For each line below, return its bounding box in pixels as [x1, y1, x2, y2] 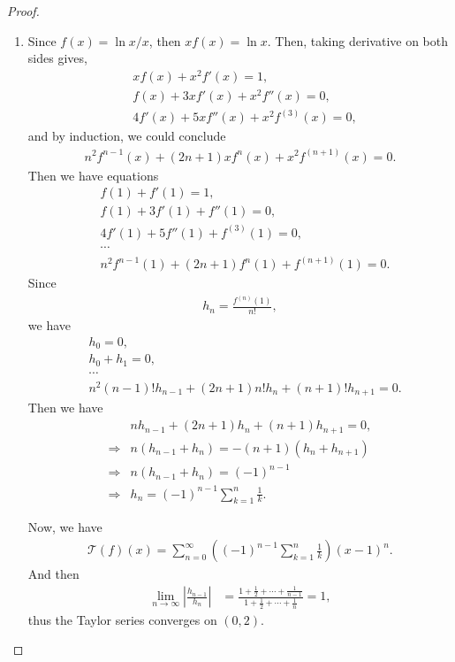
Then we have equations [27, 165, 159, 184]
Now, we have [27, 518, 102, 536]
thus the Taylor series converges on [27, 610, 217, 628]
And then [27, 565, 80, 583]
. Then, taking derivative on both [267, 31, 449, 50]
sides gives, [27, 49, 87, 67]
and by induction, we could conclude [27, 127, 226, 145]
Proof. [7, 2, 40, 19]
